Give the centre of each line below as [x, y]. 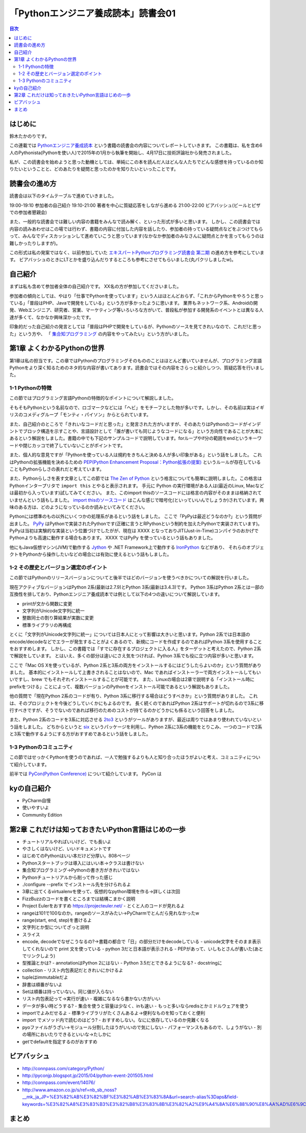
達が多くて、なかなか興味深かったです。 [52, 317]
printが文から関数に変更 [47, 604]
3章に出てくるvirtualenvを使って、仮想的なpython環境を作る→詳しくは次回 [101, 892]
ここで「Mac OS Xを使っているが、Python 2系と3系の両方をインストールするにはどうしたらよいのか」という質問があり [136, 665]
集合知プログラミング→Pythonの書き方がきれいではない [81, 870]
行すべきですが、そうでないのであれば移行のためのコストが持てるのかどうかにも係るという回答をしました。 [123, 710]
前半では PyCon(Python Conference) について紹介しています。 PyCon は [85, 774]
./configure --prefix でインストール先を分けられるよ [76, 884]
